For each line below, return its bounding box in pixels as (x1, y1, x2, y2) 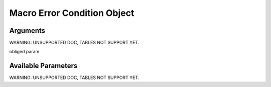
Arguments (9, 26, 46, 35)
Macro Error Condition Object (9, 7, 134, 18)
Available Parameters (9, 62, 78, 70)
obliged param (9, 49, 40, 55)
